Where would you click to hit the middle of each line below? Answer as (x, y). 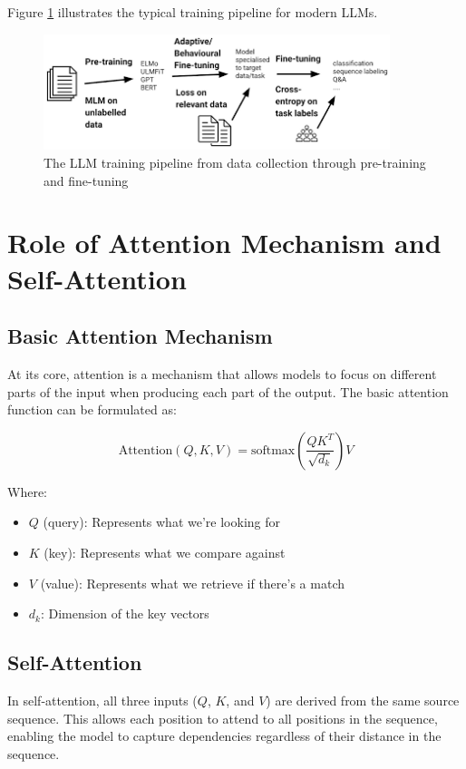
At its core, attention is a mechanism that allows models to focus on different (222, 373)
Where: (27, 491)
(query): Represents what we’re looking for (161, 522)
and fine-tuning (86, 180)
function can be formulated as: (92, 409)
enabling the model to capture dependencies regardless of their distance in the (224, 736)
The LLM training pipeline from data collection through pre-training (235, 163)
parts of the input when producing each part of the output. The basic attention (228, 391)
